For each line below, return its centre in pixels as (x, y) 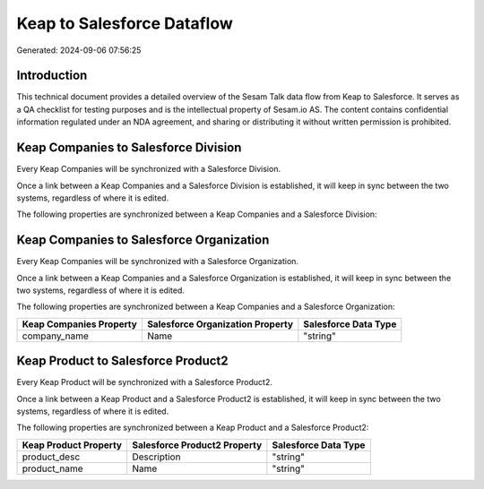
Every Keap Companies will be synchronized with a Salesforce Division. (149, 169)
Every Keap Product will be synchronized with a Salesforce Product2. (144, 382)
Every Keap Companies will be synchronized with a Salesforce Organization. (158, 262)
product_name (53, 468)
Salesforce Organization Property (220, 324)
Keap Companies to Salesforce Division (129, 148)
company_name (55, 336)
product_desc (51, 457)
